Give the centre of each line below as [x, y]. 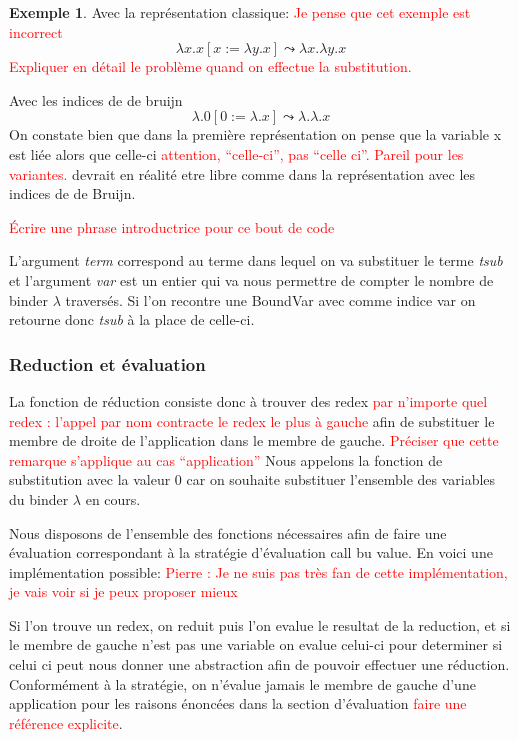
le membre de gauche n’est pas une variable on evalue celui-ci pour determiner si [256, 644]
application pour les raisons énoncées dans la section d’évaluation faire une [238, 703]
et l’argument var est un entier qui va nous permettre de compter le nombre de [251, 279]
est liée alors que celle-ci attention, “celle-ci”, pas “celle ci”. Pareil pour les [236, 153]
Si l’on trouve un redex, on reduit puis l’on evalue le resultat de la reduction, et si [260, 624]
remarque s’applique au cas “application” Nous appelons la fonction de [226, 459]
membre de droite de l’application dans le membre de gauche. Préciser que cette [254, 440]
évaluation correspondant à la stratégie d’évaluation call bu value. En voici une [251, 552]
